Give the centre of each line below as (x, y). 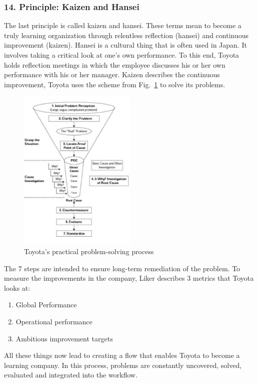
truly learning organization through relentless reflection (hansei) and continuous (126, 35)
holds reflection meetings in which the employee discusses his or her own (115, 64)
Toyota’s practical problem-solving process (89, 251)
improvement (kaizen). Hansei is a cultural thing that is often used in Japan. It (125, 45)
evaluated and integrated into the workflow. (71, 375)
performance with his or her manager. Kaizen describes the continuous (112, 74)
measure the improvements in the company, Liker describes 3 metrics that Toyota (129, 278)
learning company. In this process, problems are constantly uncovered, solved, (123, 365)
